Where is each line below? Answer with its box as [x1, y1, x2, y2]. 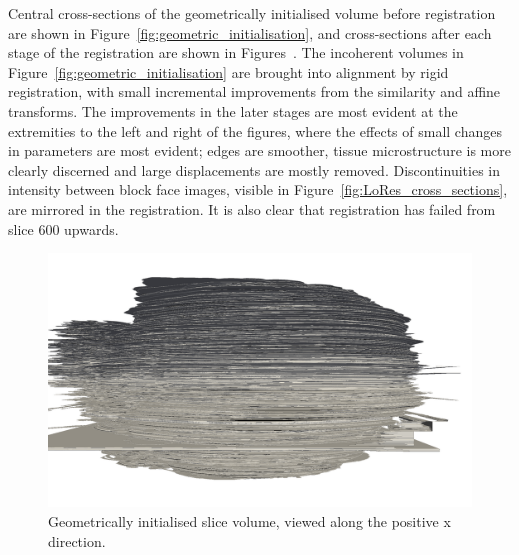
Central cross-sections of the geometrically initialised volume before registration [8, 3, 496, 23]
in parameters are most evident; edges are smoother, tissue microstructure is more [8, 140, 511, 161]
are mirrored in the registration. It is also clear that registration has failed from [8, 198, 496, 219]
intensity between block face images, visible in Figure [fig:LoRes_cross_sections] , [8, 179, 508, 200]
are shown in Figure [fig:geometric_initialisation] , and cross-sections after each [8, 22, 492, 43]
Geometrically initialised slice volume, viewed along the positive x [48, 510, 451, 531]
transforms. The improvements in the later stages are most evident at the [8, 100, 458, 121]
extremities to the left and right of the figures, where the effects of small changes [8, 120, 502, 141]
